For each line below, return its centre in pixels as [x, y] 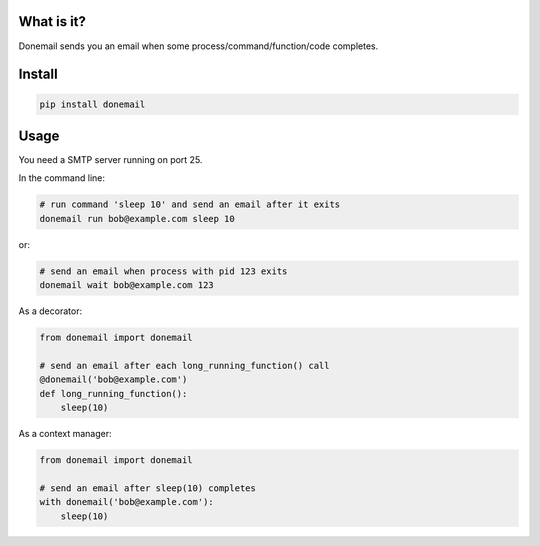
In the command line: [61, 178]
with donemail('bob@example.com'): [126, 502]
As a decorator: [50, 311]
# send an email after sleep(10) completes [148, 488]
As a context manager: [65, 434]
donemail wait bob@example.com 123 [126, 285]
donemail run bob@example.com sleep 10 [137, 218]
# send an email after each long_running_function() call [184, 365]
